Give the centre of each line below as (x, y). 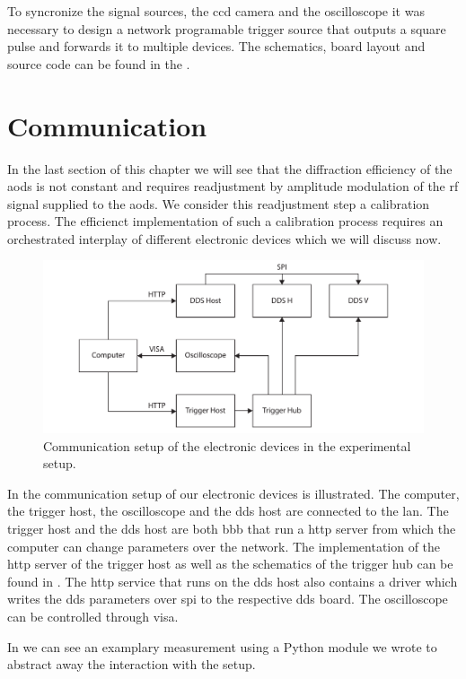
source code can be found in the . (99, 63)
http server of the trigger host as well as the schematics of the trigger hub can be (230, 564)
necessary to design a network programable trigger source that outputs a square (227, 28)
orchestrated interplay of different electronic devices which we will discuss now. (224, 238)
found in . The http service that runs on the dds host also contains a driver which (233, 581)
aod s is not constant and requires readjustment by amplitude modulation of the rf (233, 186)
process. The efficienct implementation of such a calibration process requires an (225, 221)
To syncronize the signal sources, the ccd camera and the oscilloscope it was (216, 11)
